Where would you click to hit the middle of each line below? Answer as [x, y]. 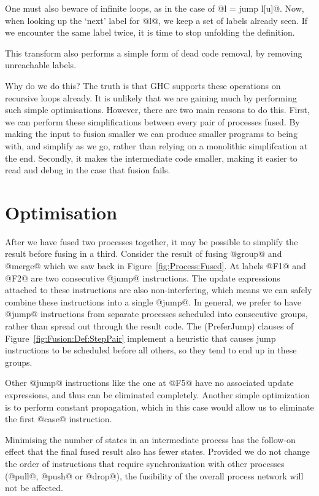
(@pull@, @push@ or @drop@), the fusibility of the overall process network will [154, 475]
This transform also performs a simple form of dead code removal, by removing [154, 53]
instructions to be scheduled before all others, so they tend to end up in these [151, 350]
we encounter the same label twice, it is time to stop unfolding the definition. [150, 32]
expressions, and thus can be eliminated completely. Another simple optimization [157, 394]
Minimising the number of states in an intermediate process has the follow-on [150, 439]
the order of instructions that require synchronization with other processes [145, 463]
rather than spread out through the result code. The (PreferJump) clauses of [149, 326]
